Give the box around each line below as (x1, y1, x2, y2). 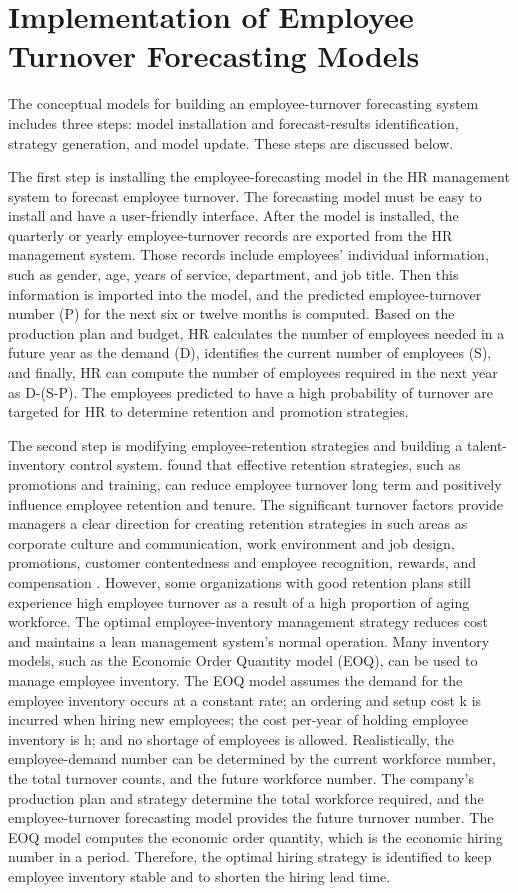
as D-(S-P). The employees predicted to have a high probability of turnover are (8, 381, 493, 402)
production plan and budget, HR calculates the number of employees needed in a (8, 322, 505, 343)
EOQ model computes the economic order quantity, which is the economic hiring (8, 826, 503, 847)
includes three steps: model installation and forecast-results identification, (8, 112, 459, 133)
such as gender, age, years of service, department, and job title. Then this (8, 264, 459, 285)
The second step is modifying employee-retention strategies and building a (8, 434, 463, 455)
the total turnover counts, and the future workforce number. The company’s (8, 767, 474, 788)
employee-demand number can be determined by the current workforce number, (8, 748, 496, 769)
